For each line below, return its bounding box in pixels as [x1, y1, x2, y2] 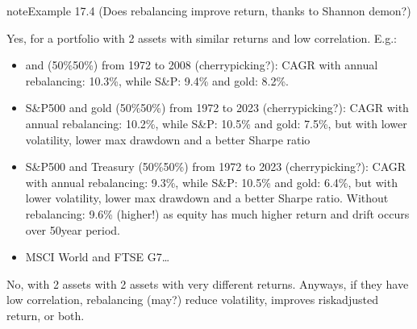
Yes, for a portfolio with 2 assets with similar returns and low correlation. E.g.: [6, 29, 397, 46]
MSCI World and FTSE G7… [25, 248, 170, 265]
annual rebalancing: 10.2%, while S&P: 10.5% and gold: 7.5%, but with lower [25, 115, 407, 131]
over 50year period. [25, 221, 120, 238]
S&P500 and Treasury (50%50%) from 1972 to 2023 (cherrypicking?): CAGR [25, 158, 407, 175]
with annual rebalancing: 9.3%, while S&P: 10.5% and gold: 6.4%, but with [25, 173, 398, 190]
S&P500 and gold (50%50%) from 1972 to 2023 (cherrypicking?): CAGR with [25, 99, 409, 116]
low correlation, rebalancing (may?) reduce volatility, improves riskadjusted [6, 291, 378, 308]
